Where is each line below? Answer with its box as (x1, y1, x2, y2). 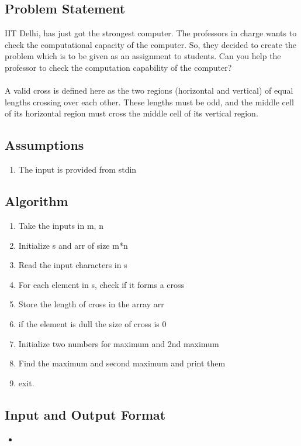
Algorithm (5, 192, 68, 210)
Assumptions (5, 136, 84, 154)
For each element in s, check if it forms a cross (18, 278, 185, 290)
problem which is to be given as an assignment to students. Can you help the (5, 50, 281, 62)
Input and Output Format (5, 405, 166, 423)
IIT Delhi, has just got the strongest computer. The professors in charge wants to (5, 27, 297, 39)
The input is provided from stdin (18, 163, 137, 176)
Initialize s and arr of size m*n (18, 239, 128, 251)
